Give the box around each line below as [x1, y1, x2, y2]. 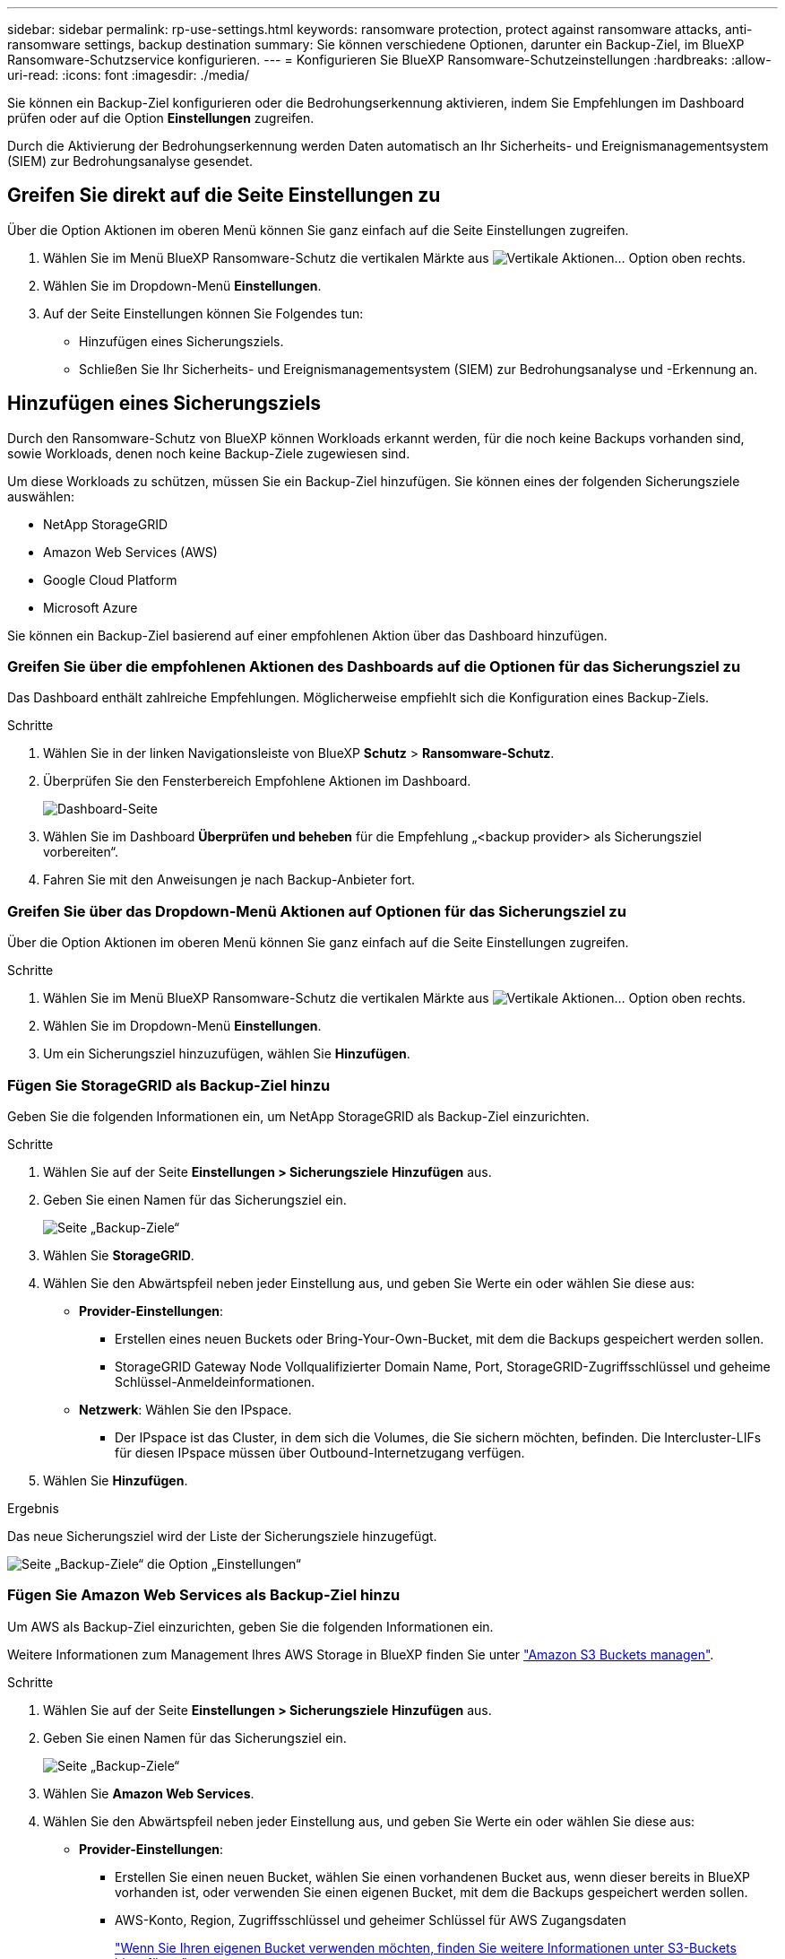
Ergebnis [7, 1500, 59, 1516]
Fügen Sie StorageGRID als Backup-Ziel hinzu [7, 1075, 331, 1094]
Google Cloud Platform [43, 571, 177, 588]
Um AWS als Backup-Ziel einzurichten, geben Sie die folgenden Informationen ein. [7, 1618, 494, 1634]
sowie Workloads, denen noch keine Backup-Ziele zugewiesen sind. [7, 445, 410, 461]
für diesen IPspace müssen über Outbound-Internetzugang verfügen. [115, 1444, 525, 1460]
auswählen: [7, 488, 74, 504]
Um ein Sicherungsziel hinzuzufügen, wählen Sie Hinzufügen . [43, 1046, 410, 1062]
